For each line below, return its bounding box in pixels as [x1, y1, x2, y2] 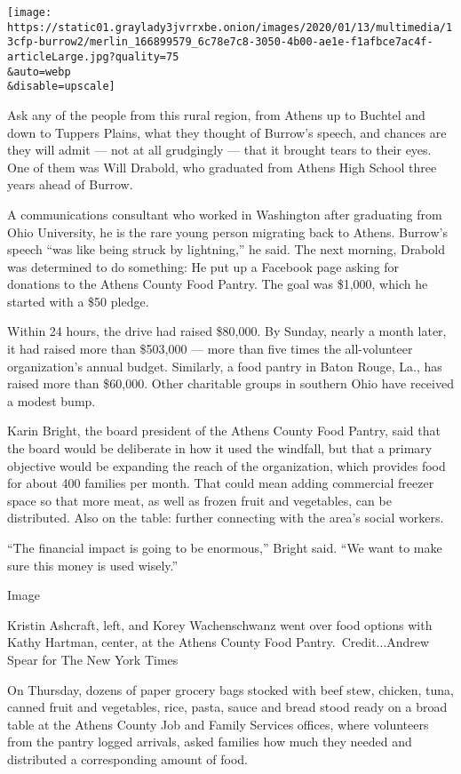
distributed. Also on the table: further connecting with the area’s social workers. [7, 508, 444, 527]
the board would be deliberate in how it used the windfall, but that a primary [7, 439, 433, 458]
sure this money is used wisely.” [7, 555, 179, 574]
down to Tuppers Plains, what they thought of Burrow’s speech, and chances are [7, 123, 447, 141]
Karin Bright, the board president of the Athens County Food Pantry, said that [7, 421, 441, 440]
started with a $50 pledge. [7, 291, 149, 310]
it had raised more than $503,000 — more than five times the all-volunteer [7, 339, 413, 358]
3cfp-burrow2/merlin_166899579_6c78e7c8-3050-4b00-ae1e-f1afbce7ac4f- [7, 36, 433, 49]
